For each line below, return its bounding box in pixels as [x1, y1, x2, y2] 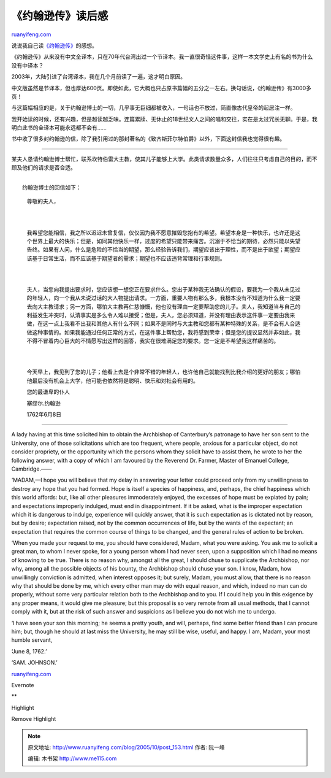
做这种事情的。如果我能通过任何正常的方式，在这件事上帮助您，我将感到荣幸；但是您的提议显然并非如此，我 [26, 328, 300, 336]
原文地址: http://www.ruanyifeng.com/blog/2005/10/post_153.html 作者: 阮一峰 [28, 743, 225, 751]
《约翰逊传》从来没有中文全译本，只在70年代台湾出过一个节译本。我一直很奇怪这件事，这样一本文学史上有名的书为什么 [11, 53, 313, 61]
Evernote [11, 681, 34, 688]
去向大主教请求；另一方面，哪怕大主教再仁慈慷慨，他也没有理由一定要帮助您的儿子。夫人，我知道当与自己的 [26, 302, 300, 310]
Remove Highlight [11, 715, 56, 723]
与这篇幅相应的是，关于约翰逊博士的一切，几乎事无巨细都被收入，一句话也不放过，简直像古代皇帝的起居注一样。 [11, 104, 296, 112]
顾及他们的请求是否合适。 [11, 164, 76, 171]
